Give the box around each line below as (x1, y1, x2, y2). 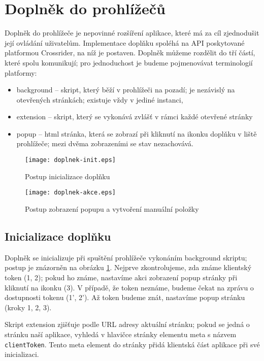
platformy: (5, 67, 37, 78)
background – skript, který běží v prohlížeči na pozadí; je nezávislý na (16, 84, 235, 95)
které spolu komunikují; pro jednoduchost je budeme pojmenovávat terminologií (5, 57, 253, 68)
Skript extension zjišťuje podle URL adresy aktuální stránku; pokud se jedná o (5, 319, 250, 330)
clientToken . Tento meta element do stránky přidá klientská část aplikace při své (5, 339, 260, 349)
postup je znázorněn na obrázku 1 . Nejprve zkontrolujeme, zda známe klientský (5, 262, 252, 273)
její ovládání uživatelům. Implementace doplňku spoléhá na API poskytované (5, 37, 245, 48)
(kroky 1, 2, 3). (5, 302, 52, 312)
